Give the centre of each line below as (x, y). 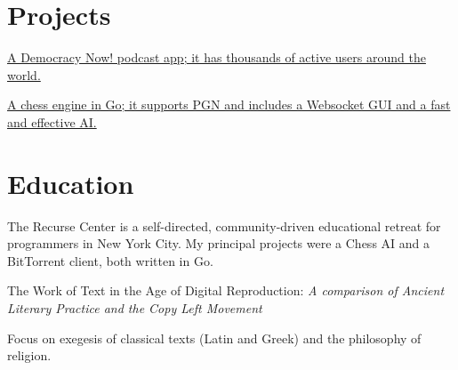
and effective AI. (52, 121)
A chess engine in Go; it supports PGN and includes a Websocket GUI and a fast (229, 105)
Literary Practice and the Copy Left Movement (135, 308)
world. (24, 74)
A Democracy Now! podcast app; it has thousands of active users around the (217, 57)
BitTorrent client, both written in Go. (110, 260)
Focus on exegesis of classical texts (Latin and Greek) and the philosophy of (214, 338)
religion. (29, 355)
